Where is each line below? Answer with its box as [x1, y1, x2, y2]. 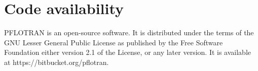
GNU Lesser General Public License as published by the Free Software [4, 37, 223, 47]
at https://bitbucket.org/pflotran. [4, 56, 109, 67]
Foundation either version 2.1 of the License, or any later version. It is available [4, 47, 251, 57]
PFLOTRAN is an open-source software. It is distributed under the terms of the [4, 27, 254, 38]
